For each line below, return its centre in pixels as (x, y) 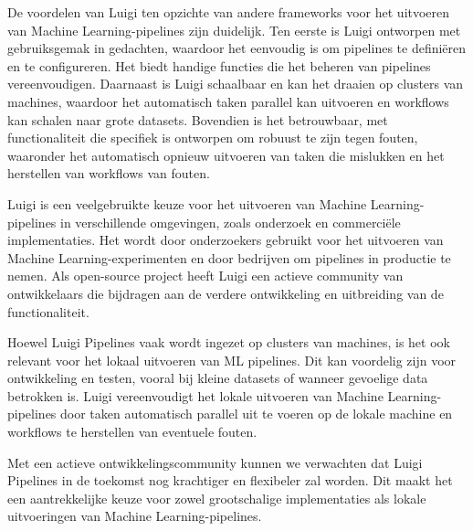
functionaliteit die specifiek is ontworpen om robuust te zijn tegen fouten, (213, 138)
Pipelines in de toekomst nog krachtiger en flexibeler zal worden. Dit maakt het (230, 480)
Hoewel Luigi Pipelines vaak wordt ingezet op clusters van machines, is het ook (229, 342)
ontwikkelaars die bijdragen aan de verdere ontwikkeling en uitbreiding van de (226, 293)
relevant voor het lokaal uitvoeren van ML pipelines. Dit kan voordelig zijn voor (232, 360)
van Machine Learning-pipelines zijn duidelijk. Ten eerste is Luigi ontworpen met (234, 30)
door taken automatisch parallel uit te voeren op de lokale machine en (257, 414)
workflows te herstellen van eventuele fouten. (132, 432)
